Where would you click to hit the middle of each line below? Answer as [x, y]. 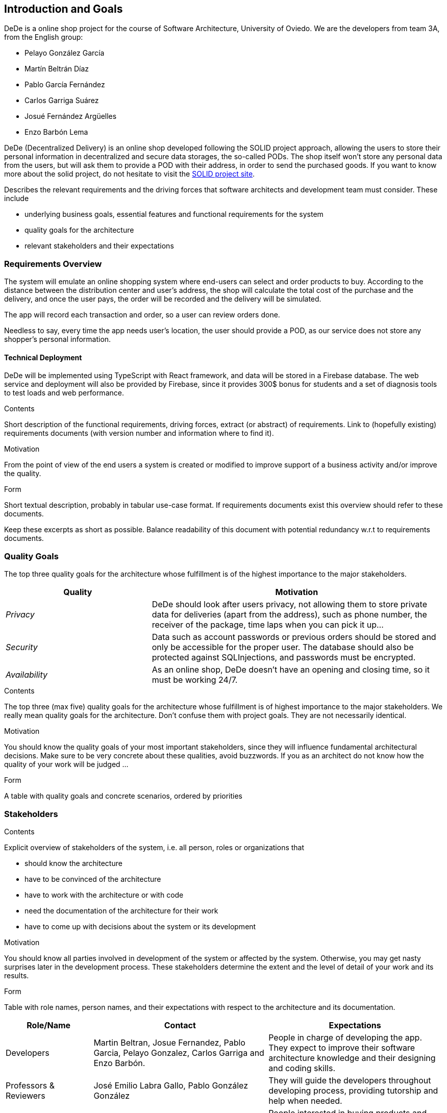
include [17, 199]
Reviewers [26, 1095]
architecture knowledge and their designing [352, 1058]
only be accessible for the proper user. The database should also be [283, 647]
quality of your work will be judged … [66, 764]
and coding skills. [302, 1068]
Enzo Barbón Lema [56, 132]
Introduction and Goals [64, 9]
